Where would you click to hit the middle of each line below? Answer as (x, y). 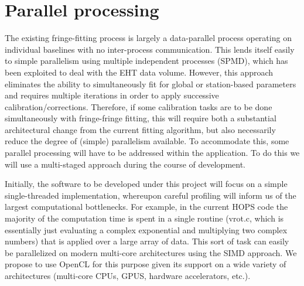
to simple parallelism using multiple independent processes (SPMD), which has (146, 61)
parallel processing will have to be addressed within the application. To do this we (152, 153)
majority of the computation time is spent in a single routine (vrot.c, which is (144, 218)
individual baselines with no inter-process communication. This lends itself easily (150, 49)
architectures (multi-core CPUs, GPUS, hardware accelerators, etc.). (128, 275)
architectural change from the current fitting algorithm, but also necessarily (140, 129)
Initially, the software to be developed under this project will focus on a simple (146, 184)
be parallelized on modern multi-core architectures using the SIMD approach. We (151, 252)
